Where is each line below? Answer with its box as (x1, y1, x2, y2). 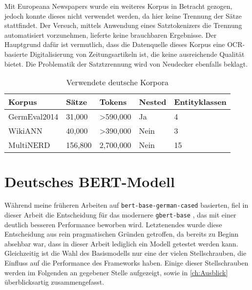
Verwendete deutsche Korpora (66, 76, 168, 88)
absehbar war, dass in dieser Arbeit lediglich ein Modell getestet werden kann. (4, 238, 238, 248)
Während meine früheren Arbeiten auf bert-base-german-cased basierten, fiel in (4, 200, 249, 210)
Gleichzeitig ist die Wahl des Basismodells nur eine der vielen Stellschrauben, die (4, 248, 247, 258)
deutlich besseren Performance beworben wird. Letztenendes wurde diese (4, 219, 222, 229)
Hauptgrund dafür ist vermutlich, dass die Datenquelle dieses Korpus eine (4, 39, 225, 49)
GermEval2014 (8, 111, 59, 122)
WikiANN (8, 125, 42, 137)
